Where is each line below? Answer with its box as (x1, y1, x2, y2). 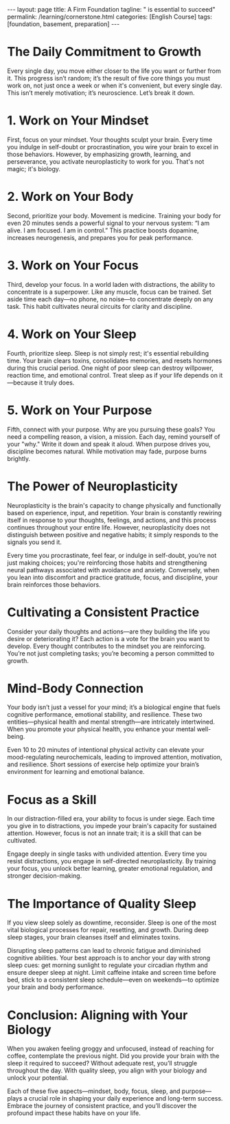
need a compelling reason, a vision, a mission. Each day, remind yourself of (7, 432, 220, 441)
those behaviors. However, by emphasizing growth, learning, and (7, 150, 191, 158)
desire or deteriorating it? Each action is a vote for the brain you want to (7, 634, 210, 642)
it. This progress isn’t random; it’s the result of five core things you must (7, 74, 211, 82)
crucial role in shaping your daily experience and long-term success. (28, 1094, 223, 1103)
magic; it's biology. (7, 164, 60, 173)
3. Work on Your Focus (7, 258, 139, 273)
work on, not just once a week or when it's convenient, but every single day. (7, 81, 222, 89)
